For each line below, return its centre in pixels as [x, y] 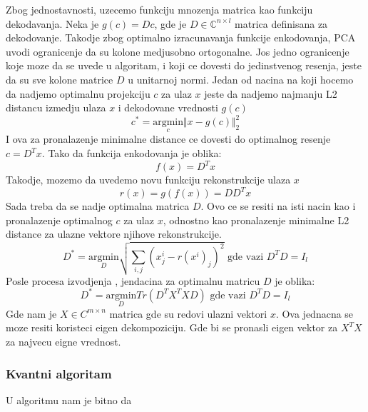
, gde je [170, 23]
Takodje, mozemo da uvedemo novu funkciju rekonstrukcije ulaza [148, 180]
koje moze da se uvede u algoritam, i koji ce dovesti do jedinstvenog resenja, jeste [184, 65]
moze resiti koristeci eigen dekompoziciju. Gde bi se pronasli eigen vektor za [172, 327]
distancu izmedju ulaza [56, 107]
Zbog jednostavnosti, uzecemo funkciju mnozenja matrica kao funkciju [159, 9]
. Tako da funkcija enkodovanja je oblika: [132, 153]
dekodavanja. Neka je [52, 23]
